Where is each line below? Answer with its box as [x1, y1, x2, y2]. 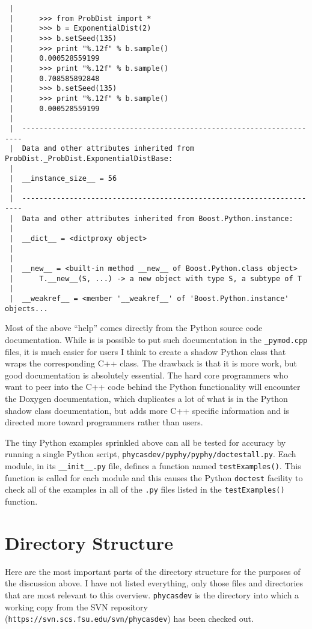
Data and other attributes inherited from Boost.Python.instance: [22, 214, 293, 223]
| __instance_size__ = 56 [9, 174, 117, 183]
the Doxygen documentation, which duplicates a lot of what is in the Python [5, 392, 288, 404]
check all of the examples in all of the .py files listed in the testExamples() [5, 483, 285, 496]
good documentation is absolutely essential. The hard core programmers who [5, 368, 289, 381]
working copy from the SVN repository [5, 600, 148, 613]
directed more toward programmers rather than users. [5, 416, 203, 428]
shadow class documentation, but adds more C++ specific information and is [5, 404, 290, 416]
